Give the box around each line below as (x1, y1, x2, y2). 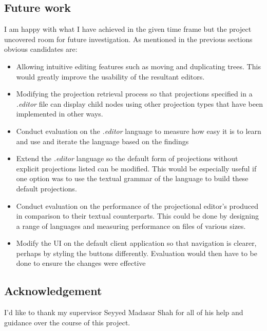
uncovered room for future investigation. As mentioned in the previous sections (4, 33, 253, 44)
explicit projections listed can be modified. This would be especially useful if (16, 163, 257, 173)
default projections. (16, 183, 77, 193)
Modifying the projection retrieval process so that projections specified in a (16, 88, 253, 99)
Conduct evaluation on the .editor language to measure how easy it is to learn (16, 125, 261, 136)
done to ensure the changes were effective (16, 258, 146, 268)
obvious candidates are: (4, 44, 78, 54)
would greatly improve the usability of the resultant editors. (16, 71, 205, 82)
